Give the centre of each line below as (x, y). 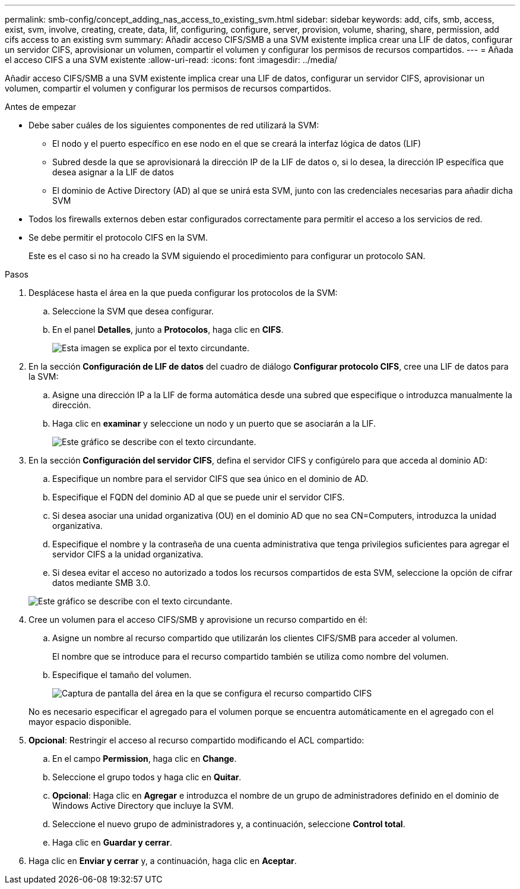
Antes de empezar (41, 107)
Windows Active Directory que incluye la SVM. (143, 806)
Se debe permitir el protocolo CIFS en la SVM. (118, 237)
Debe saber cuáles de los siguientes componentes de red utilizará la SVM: (174, 125)
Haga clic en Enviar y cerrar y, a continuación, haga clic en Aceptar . (163, 861)
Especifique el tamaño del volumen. (122, 675)
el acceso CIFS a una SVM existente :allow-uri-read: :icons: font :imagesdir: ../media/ (171, 60)
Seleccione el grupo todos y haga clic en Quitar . (147, 777)
